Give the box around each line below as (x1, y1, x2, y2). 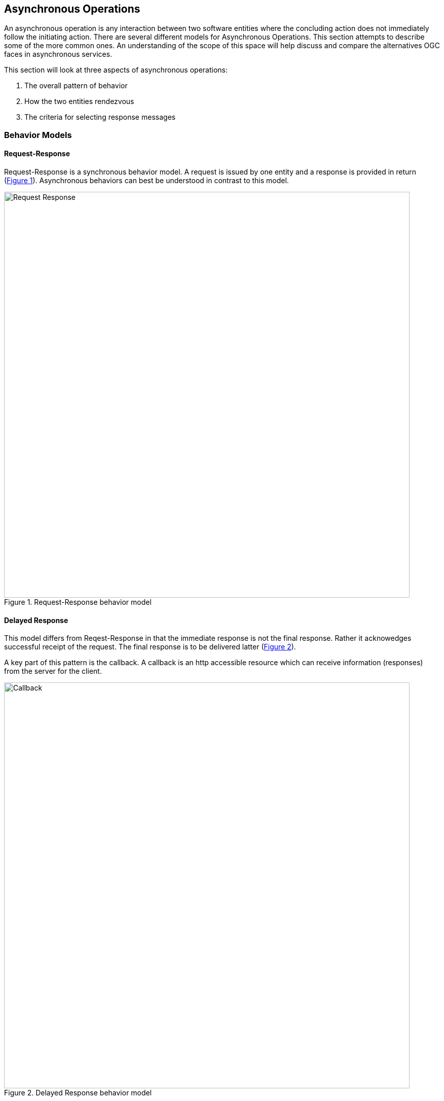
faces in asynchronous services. (4, 50, 113, 59)
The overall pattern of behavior (24, 81, 128, 90)
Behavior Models (4, 129, 72, 140)
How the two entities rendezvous (24, 97, 134, 106)
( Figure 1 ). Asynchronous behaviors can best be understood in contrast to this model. (4, 176, 289, 185)
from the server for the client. (4, 667, 102, 676)
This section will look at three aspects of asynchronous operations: (4, 65, 228, 75)
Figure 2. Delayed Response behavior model (4, 1088, 152, 1097)
